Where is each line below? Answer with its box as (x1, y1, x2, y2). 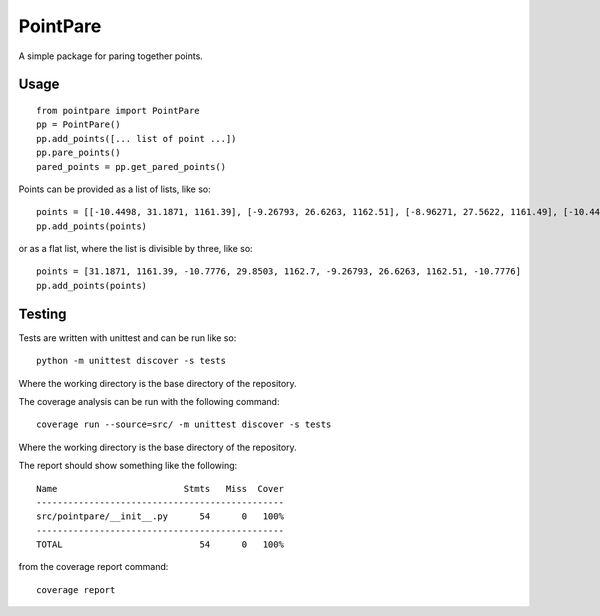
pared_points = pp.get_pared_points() (36, 161, 227, 172)
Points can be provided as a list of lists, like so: (18, 183, 212, 195)
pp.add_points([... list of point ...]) (36, 133, 237, 144)
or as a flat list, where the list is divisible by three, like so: (18, 243, 254, 255)
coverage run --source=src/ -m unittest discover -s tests (36, 419, 332, 430)
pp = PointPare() (36, 119, 121, 130)
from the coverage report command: (18, 561, 169, 573)
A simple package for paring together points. (18, 50, 204, 62)
